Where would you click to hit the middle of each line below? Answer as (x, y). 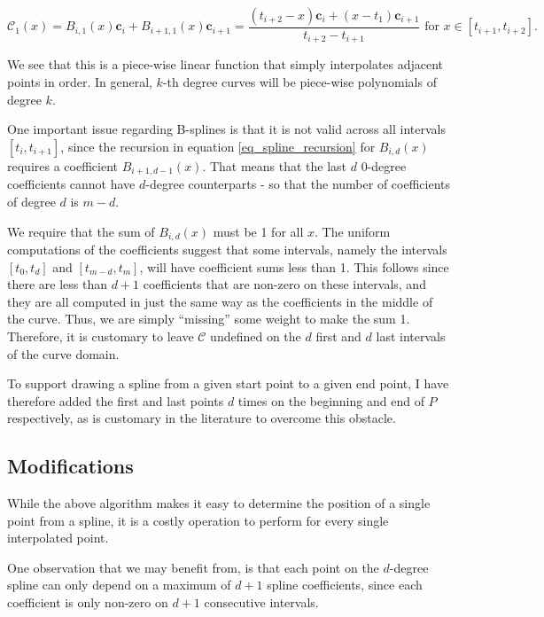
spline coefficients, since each (345, 585)
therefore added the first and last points (116, 400)
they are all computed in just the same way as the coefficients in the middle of (220, 301)
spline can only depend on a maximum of (119, 585)
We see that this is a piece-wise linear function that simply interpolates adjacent (225, 64)
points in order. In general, (80, 82)
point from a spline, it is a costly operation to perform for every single (198, 520)
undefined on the (256, 336)
